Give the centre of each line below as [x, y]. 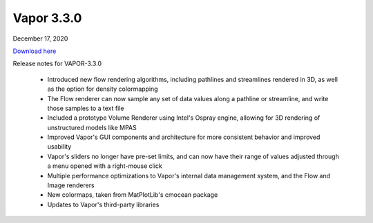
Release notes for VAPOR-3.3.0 [57, 64]
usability [59, 147]
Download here [35, 51]
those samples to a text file [86, 108]
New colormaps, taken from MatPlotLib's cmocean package [133, 195]
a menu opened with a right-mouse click [105, 166]
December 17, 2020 [40, 39]
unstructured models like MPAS [92, 127]
